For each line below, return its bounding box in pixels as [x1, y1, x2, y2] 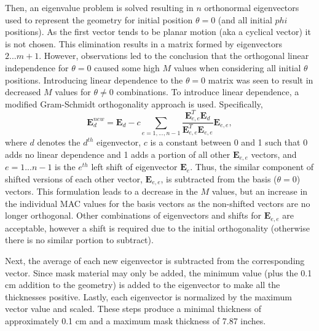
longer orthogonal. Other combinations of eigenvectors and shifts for [5, 209, 262, 222]
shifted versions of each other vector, [5, 172, 143, 185]
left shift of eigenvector [91, 160, 178, 173]
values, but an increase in [211, 185, 308, 198]
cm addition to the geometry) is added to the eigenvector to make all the [5, 278, 280, 291]
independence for [5, 61, 69, 74]
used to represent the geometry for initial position [5, 13, 193, 26]
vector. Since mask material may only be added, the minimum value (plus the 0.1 [5, 266, 312, 279]
